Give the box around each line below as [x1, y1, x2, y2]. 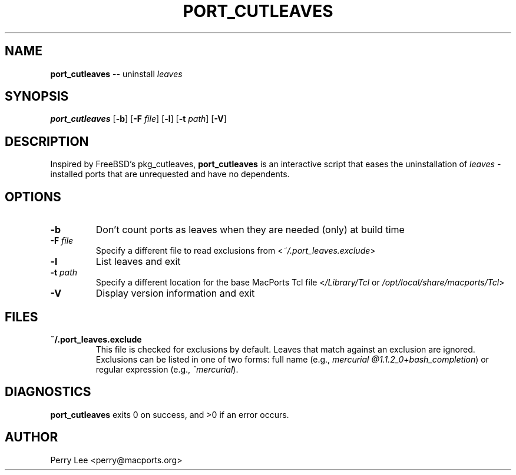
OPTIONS [5, 189, 61, 204]
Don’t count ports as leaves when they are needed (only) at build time [95, 224, 405, 236]
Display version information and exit [95, 287, 255, 300]
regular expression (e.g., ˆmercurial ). [95, 364, 239, 374]
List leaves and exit [95, 255, 181, 268]
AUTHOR [5, 430, 58, 445]
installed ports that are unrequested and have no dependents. [50, 169, 290, 180]
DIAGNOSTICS [5, 384, 91, 400]
